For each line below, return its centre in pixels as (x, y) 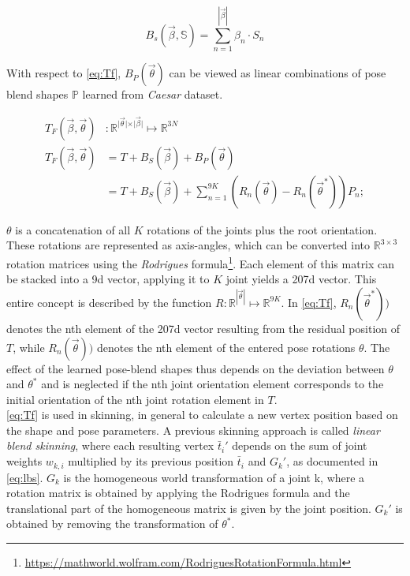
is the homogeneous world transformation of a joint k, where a (214, 477)
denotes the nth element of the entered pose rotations (226, 347)
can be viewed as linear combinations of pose (278, 73)
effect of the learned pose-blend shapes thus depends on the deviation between (196, 368)
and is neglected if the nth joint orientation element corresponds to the (212, 384)
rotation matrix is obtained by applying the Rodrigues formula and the (178, 493)
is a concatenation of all (73, 229)
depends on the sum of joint (300, 445)
